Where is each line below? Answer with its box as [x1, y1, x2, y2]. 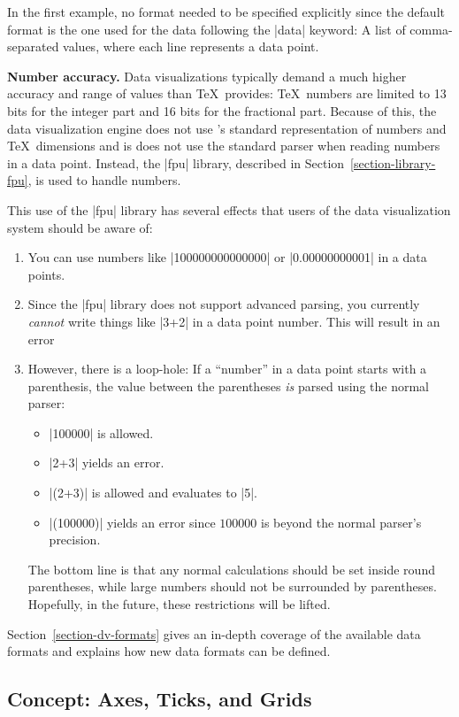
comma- [409, 19, 453, 38]
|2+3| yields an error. [49, 453, 164, 472]
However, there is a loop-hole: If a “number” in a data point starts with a [27, 359, 427, 378]
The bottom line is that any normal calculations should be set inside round [27, 559, 435, 578]
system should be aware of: [7, 218, 153, 236]
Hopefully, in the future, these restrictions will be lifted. [27, 595, 331, 613]
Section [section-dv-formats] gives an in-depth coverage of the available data [7, 624, 421, 643]
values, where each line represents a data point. [63, 37, 319, 56]
